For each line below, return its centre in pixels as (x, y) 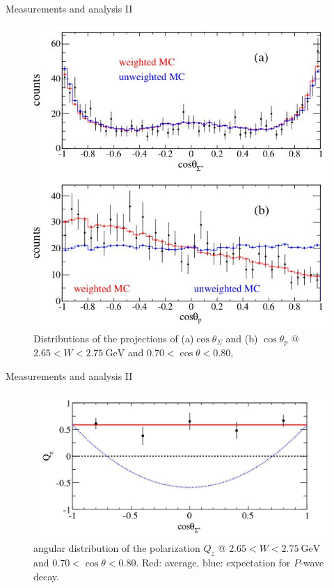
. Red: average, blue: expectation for (213, 562)
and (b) (242, 338)
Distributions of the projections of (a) (114, 338)
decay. (46, 576)
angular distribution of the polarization (117, 548)
